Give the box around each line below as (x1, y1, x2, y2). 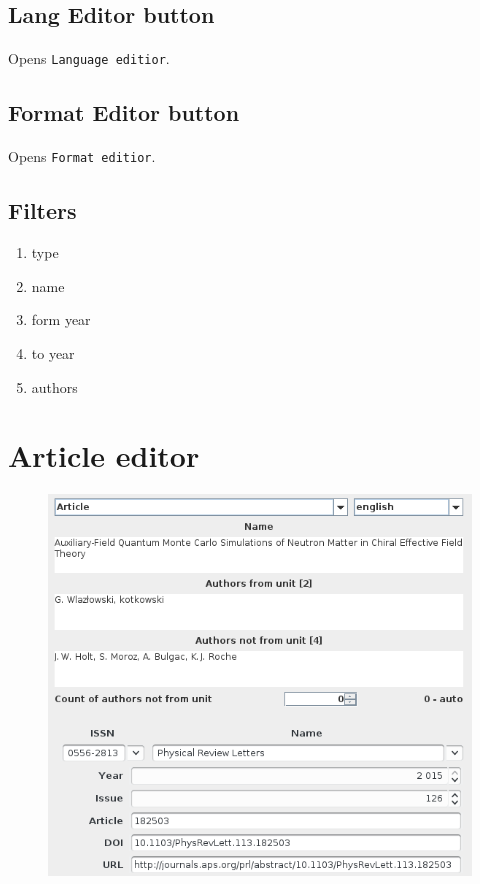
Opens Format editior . (8, 146, 156, 167)
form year (31, 309, 91, 330)
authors (31, 376, 78, 397)
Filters (8, 195, 77, 226)
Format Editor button (8, 97, 240, 128)
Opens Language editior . (8, 48, 170, 69)
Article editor (8, 435, 200, 476)
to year (31, 343, 75, 364)
